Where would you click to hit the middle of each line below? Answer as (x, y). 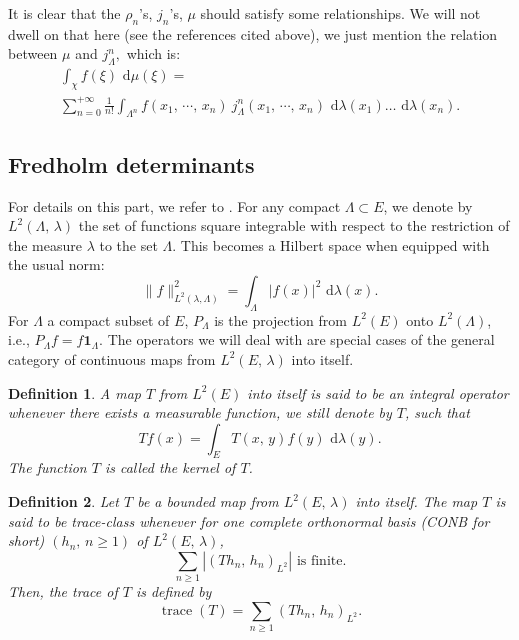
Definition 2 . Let (63, 501)
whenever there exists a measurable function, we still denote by (200, 412)
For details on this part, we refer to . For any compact (174, 205)
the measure (45, 244)
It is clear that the (64, 13)
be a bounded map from (208, 501)
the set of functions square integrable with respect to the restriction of (294, 225)
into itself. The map (416, 501)
